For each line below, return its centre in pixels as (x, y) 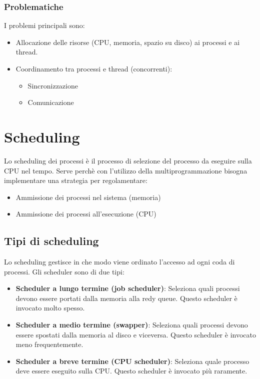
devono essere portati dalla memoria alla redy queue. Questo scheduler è (126, 298)
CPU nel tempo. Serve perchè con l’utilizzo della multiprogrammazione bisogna (126, 170)
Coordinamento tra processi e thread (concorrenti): (94, 68)
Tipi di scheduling (51, 241)
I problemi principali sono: (44, 25)
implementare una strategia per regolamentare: (76, 180)
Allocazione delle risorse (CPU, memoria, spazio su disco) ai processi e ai (128, 42)
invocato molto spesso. (50, 308)
